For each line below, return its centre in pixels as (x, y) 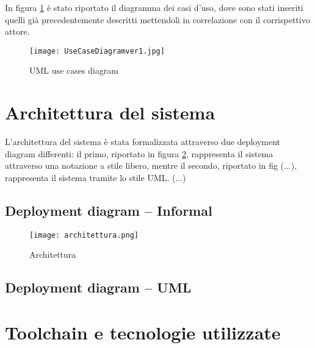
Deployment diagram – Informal (109, 210)
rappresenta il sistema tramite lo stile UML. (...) (96, 177)
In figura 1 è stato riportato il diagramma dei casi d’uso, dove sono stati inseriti (154, 7)
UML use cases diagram (74, 70)
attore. (17, 31)
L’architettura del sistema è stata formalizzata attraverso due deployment (143, 142)
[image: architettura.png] (84, 235)
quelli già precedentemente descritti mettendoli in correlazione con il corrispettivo (157, 19)
